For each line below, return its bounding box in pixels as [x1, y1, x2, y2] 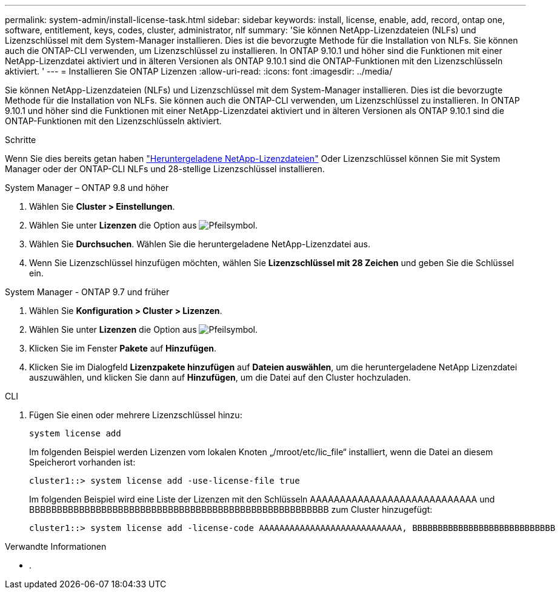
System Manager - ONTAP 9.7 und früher [5, 287, 170, 297]
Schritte [5, 135, 36, 145]
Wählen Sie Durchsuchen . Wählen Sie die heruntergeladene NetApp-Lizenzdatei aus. [29, 239, 370, 249]
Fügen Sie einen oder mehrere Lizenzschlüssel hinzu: [29, 410, 242, 420]
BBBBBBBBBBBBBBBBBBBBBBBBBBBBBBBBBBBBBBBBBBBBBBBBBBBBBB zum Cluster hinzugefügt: [29, 504, 433, 515]
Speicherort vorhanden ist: [29, 457, 136, 467]
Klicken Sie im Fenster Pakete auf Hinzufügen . [29, 343, 216, 353]
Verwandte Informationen [5, 541, 107, 552]
